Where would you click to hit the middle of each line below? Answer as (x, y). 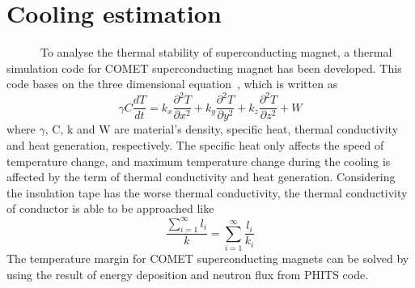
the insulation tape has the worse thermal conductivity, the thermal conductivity (207, 192)
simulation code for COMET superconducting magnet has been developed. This (204, 68)
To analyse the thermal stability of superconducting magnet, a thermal (216, 52)
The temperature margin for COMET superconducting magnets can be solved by (208, 258)
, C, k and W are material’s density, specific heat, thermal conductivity (222, 129)
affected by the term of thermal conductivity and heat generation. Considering (201, 177)
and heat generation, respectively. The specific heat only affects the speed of (195, 145)
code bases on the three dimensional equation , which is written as (172, 84)
